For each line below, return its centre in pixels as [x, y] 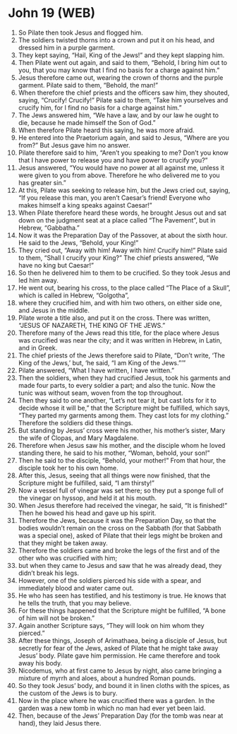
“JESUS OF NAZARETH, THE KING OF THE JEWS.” [92, 325]
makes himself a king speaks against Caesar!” [85, 205]
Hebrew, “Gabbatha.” [49, 227]
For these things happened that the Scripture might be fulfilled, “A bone [122, 610]
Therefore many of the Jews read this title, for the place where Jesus [119, 333]
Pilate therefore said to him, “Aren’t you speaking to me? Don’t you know [123, 153]
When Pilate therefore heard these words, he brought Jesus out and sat [122, 213]
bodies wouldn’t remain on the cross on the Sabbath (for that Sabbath [120, 528]
